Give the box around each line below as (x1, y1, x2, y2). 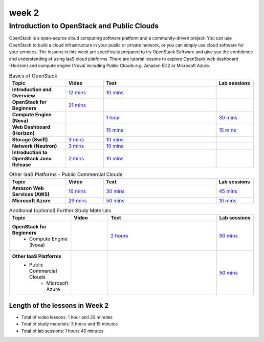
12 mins (68, 89, 86, 96)
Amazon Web (12, 185, 44, 192)
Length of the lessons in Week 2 (9, 301, 109, 310)
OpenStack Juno (12, 155, 52, 162)
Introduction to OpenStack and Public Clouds (9, 21, 159, 30)
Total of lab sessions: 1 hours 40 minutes (21, 328, 104, 334)
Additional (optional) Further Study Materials (9, 207, 111, 214)
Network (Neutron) (12, 142, 57, 149)
